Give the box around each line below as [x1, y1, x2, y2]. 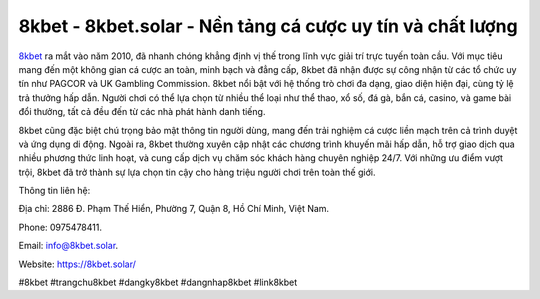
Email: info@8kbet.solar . [18, 240, 119, 252]
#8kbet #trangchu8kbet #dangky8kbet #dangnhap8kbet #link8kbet [18, 276, 298, 289]
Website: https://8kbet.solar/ [18, 258, 137, 270]
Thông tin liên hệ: [18, 185, 91, 197]
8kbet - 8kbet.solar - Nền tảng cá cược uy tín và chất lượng [18, 15, 519, 37]
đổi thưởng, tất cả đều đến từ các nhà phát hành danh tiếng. [18, 106, 266, 118]
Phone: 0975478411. [18, 221, 102, 233]
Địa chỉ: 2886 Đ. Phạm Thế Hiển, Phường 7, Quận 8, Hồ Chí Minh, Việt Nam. [18, 203, 330, 215]
